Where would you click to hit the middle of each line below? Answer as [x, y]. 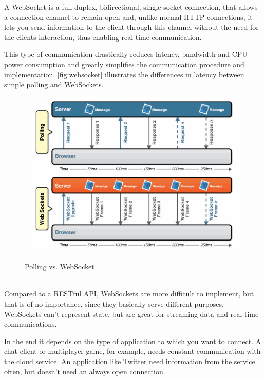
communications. [31, 324]
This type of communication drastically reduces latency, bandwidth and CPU [126, 54]
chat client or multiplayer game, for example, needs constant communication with [132, 351]
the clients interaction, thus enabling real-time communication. [103, 37]
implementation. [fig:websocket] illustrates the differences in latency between [124, 74]
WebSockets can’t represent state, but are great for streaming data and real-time [131, 314]
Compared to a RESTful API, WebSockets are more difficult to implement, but [129, 294]
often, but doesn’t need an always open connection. [85, 371]
